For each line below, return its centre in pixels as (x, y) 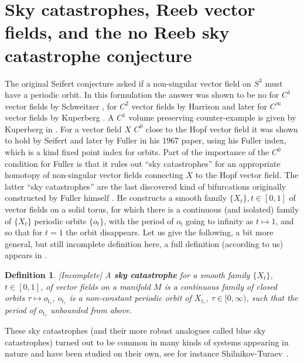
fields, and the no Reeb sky (117, 32)
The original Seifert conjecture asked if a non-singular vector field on (128, 83)
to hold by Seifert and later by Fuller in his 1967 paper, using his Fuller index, (146, 140)
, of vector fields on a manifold (96, 286)
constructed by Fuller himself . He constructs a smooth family (116, 198)
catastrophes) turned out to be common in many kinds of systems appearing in (147, 342)
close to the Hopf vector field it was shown (222, 129)
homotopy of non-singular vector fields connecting (94, 175)
